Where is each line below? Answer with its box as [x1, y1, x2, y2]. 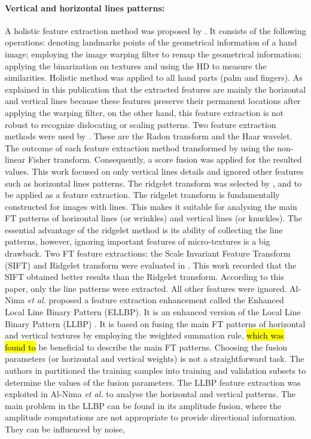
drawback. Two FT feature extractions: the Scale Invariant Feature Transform [5, 247, 291, 260]
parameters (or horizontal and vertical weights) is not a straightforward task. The [5, 352, 304, 365]
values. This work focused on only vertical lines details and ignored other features [5, 164, 304, 177]
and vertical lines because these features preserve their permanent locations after [5, 94, 301, 107]
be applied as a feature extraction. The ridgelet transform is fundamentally [5, 188, 280, 201]
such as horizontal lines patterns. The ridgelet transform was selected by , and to [5, 176, 302, 189]
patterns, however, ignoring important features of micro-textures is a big [5, 235, 270, 248]
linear [5, 153, 26, 166]
